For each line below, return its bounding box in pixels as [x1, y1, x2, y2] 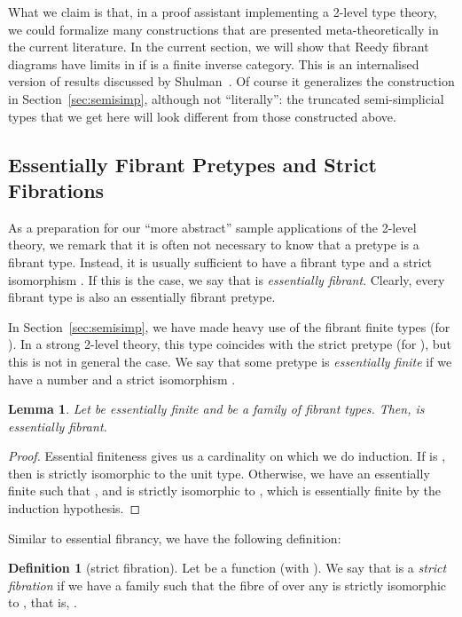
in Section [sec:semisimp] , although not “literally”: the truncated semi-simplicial [8, 89, 444, 107]
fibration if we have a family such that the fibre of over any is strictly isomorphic [8, 575, 447, 594]
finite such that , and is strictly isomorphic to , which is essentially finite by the [8, 481, 441, 500]
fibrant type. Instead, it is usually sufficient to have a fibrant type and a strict [8, 252, 433, 271]
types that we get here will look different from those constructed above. [8, 107, 396, 125]
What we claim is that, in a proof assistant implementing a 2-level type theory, [8, 3, 437, 20]
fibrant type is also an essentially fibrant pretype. [8, 288, 276, 306]
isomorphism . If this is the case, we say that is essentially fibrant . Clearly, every [8, 270, 445, 289]
